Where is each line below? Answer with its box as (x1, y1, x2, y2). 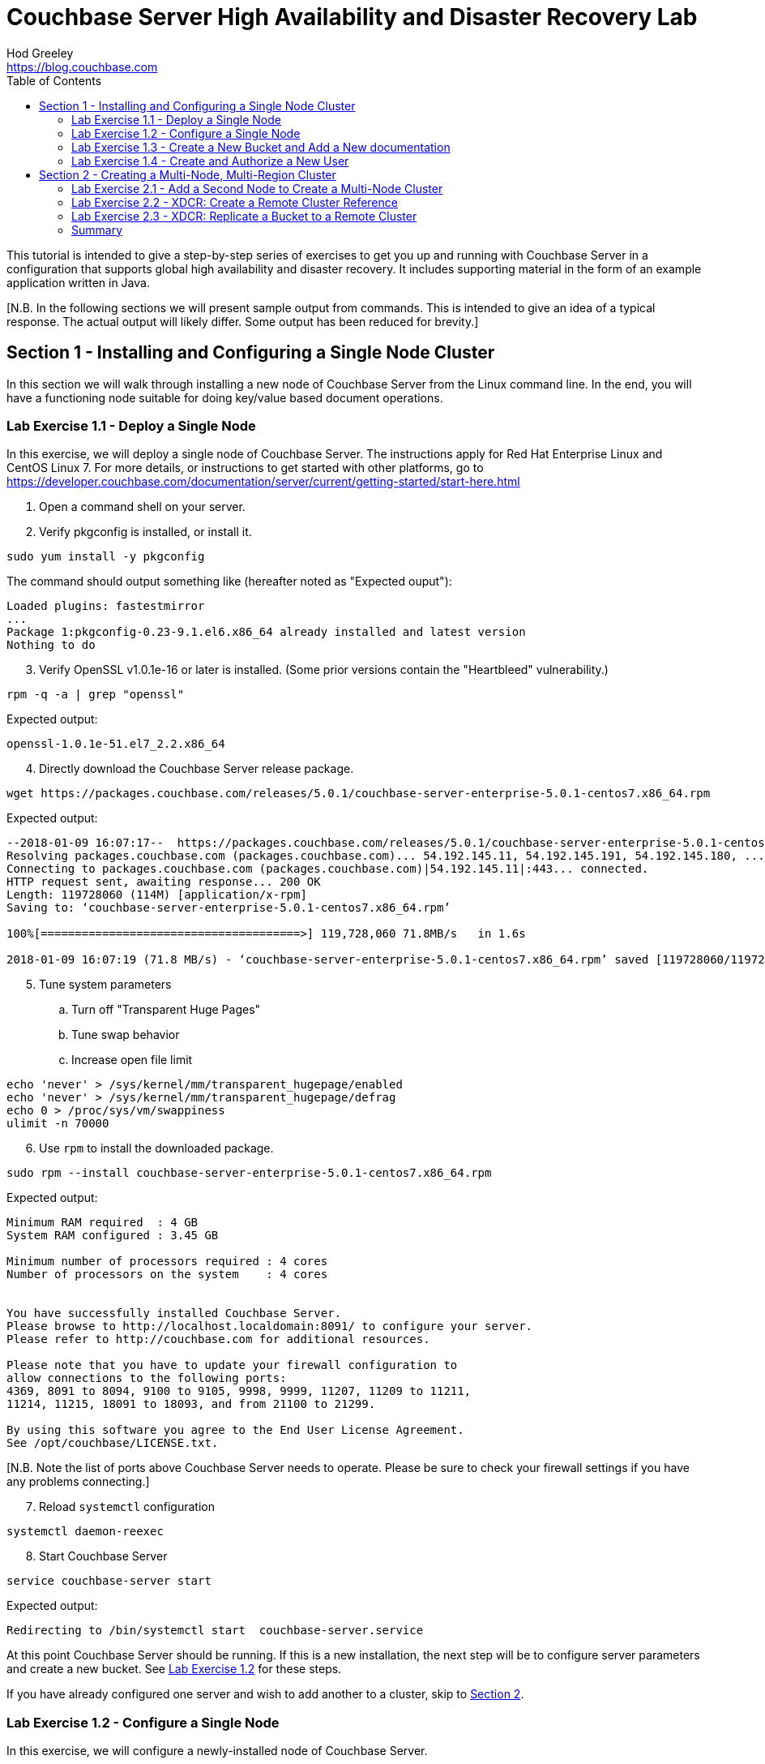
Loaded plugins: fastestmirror (6, 599, 205, 613)
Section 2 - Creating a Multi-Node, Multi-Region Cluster (39, 167, 336, 182)
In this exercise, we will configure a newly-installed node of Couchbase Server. (6, 1744, 428, 1758)
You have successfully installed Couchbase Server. (6, 1307, 342, 1320)
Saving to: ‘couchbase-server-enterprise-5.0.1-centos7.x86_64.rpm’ (6, 901, 451, 915)
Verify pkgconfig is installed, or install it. (39, 525, 252, 539)
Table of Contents (6, 73, 102, 88)
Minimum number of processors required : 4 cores (6, 1255, 328, 1268)
